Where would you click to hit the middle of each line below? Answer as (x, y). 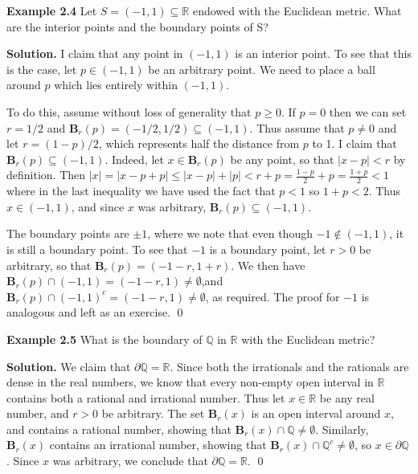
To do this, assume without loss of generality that (129, 111)
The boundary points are (68, 233)
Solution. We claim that (69, 366)
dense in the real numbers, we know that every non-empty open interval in (190, 382)
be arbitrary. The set (153, 413)
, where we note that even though (230, 233)
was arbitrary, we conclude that (130, 461)
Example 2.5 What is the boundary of (104, 339)
